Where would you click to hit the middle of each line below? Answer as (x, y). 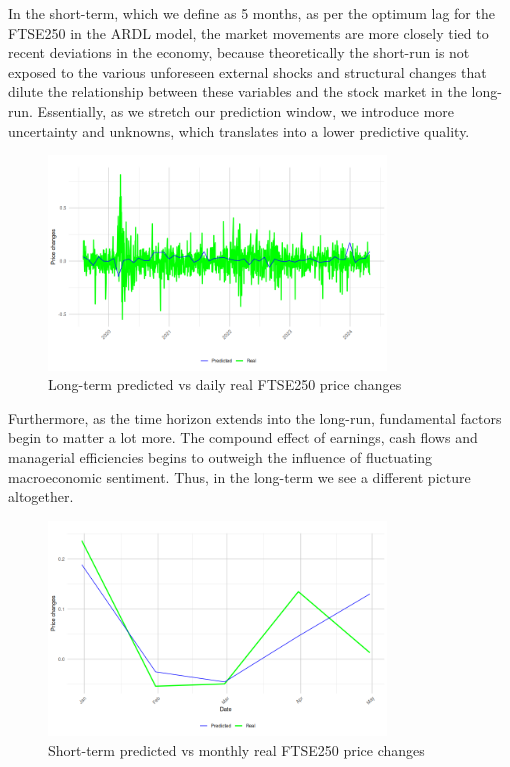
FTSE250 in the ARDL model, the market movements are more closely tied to (248, 32)
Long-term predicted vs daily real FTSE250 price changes (225, 384)
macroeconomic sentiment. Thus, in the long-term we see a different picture (239, 476)
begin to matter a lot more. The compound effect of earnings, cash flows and (243, 437)
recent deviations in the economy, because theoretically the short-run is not (239, 52)
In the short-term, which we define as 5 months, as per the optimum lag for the (251, 13)
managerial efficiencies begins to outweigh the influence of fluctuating (220, 456)
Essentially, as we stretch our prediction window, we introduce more (246, 110)
